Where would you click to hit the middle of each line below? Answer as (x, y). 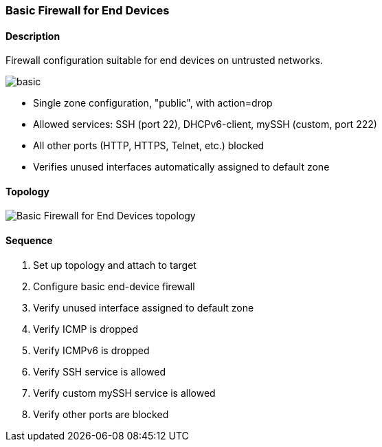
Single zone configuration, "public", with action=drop (153, 103)
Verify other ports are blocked (101, 414)
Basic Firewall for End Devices (88, 10)
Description (33, 36)
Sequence (29, 241)
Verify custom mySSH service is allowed (124, 393)
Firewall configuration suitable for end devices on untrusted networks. (164, 61)
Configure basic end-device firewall (114, 286)
